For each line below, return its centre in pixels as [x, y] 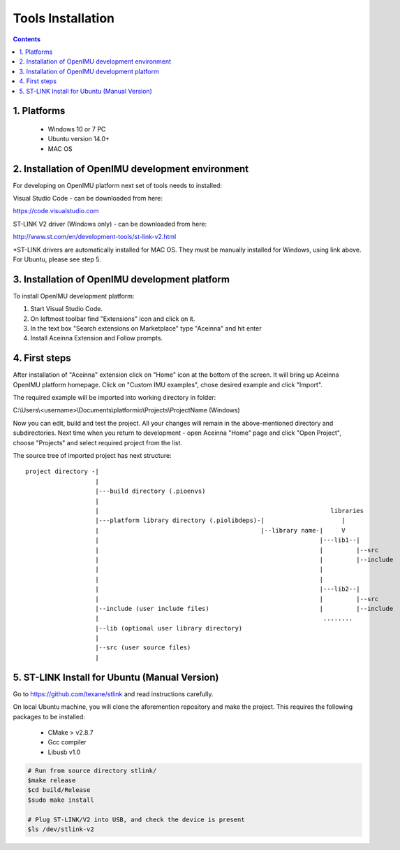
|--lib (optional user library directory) [169, 628]
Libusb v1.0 [64, 752]
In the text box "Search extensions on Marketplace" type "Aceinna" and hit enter [146, 329]
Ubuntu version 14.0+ [79, 139]
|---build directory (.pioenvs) [150, 491]
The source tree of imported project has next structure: [92, 456]
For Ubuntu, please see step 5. [57, 259]
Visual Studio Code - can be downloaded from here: [88, 198]
